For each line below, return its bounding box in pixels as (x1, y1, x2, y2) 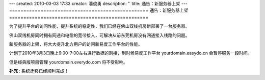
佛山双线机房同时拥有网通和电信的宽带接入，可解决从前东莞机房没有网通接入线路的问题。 (9, 32, 190, 38)
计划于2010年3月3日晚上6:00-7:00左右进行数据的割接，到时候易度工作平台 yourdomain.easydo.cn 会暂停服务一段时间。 (9, 50, 252, 56)
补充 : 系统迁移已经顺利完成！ (9, 68, 69, 74)
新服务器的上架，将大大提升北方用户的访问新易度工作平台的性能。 (9, 41, 142, 47)
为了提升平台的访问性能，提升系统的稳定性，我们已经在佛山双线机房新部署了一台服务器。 (9, 23, 190, 29)
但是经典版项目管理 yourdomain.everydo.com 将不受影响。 (9, 59, 128, 65)
